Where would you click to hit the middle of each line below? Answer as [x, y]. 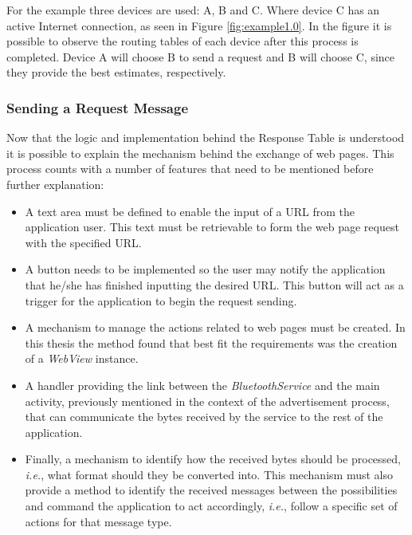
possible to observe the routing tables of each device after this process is [182, 41]
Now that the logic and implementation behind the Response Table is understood [206, 138]
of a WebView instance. [82, 358]
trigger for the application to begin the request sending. [161, 300]
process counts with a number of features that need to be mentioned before [190, 169]
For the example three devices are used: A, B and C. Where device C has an [193, 10]
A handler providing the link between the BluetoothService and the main [202, 385]
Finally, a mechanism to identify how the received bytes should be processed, [213, 459]
